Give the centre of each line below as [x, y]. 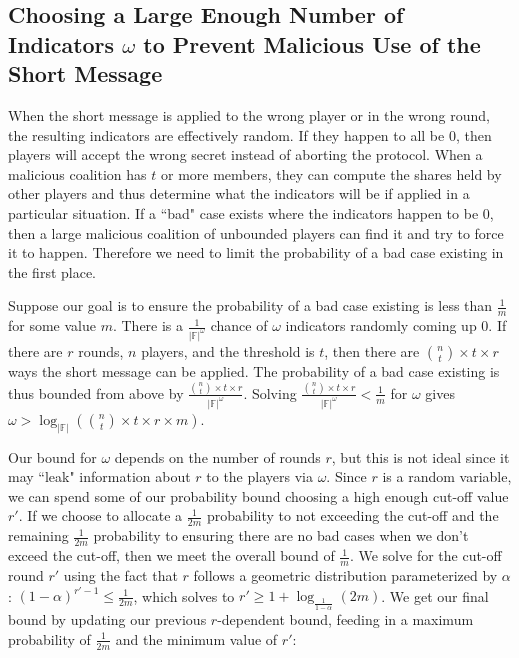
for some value [52, 325]
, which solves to [184, 595]
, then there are [372, 351]
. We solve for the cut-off [425, 555]
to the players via [259, 476]
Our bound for [52, 456]
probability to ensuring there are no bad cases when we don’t [281, 535]
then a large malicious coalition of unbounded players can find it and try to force [256, 232]
